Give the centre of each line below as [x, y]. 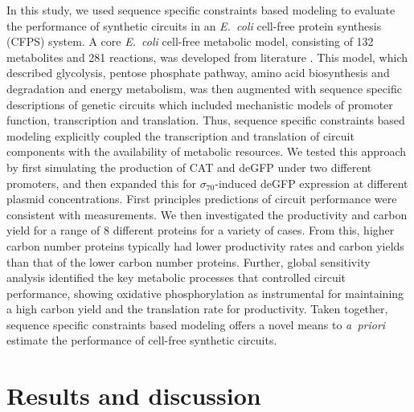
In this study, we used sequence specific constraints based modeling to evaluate [201, 10]
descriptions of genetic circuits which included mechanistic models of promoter [200, 104]
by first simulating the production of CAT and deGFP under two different [189, 167]
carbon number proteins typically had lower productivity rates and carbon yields [205, 245]
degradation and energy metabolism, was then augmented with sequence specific [204, 88]
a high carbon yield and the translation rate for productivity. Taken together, [197, 309]
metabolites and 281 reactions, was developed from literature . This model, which [207, 57]
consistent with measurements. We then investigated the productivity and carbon [207, 214]
